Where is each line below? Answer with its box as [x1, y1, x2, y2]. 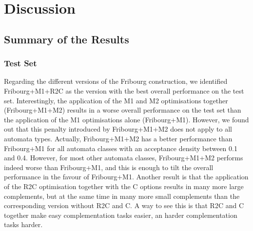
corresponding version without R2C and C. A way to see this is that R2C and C [4, 200, 244, 211]
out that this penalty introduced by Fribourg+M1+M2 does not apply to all [4, 124, 233, 134]
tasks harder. [4, 219, 43, 230]
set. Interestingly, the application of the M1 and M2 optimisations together [4, 95, 228, 105]
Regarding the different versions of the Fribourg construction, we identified [4, 76, 228, 86]
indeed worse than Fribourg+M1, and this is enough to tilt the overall [4, 162, 214, 172]
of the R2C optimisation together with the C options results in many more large [4, 181, 244, 191]
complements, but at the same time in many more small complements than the [4, 191, 240, 201]
